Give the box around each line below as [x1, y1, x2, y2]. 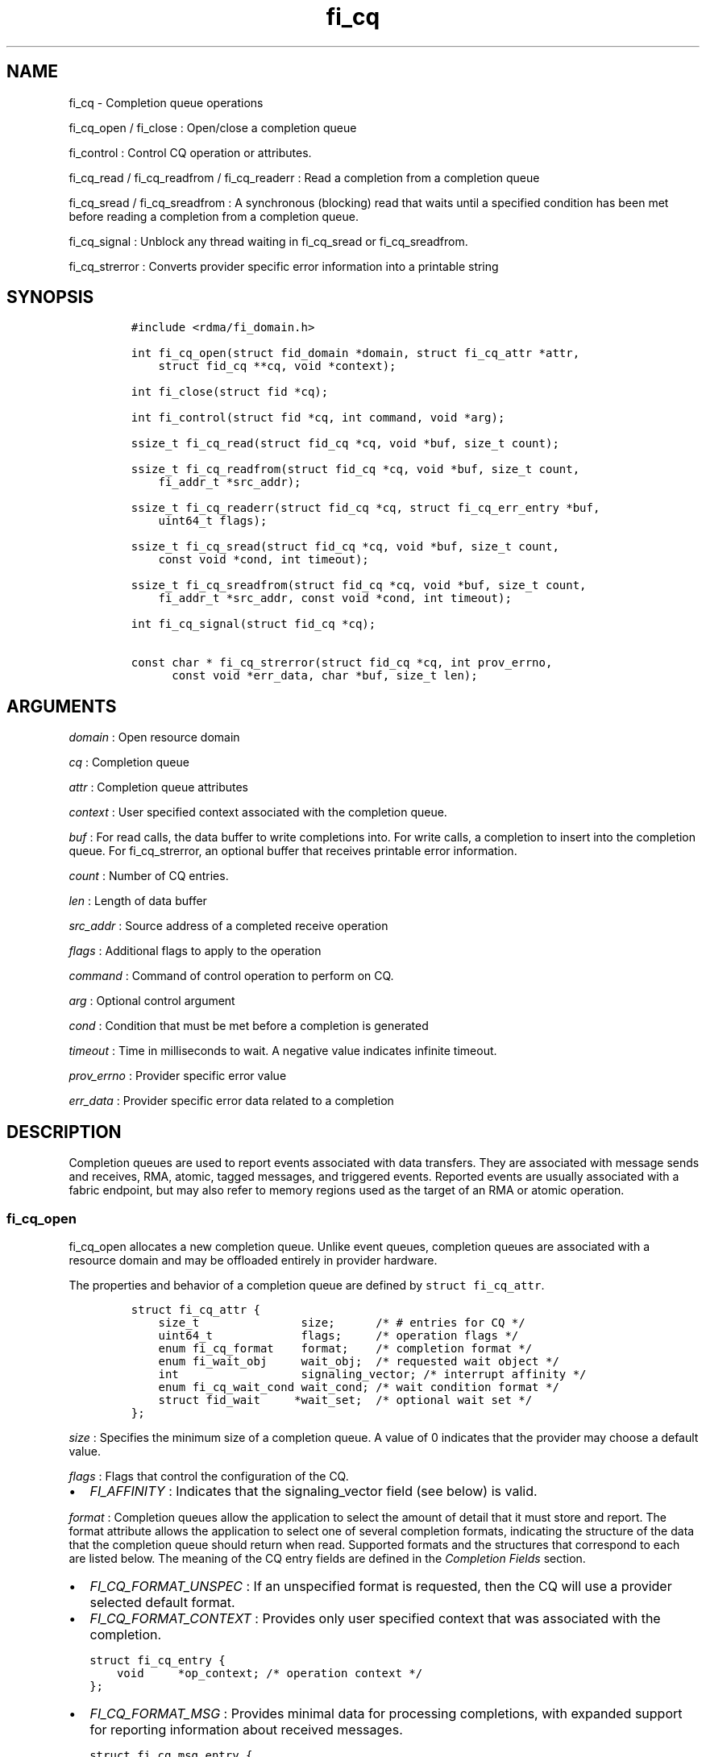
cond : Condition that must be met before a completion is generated [69, 1019, 429, 1033]
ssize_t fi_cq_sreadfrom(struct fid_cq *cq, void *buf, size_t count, [131, 579, 587, 592]
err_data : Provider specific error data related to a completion [69, 1094, 394, 1108]
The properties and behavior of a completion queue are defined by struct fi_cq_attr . [69, 1277, 545, 1292]
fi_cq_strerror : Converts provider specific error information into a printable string [69, 259, 499, 273]
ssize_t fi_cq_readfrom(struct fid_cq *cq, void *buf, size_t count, [131, 463, 580, 476]
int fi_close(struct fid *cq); [131, 385, 329, 399]
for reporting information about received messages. [89, 1721, 403, 1738]
